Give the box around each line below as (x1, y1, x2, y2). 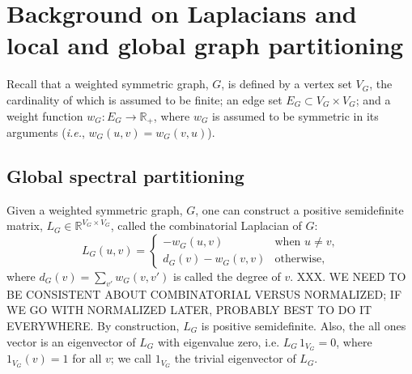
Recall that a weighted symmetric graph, (6, 75, 209, 92)
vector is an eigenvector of (6, 333, 136, 350)
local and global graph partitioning (6, 28, 404, 62)
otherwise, (274, 253, 325, 266)
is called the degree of (173, 267, 281, 284)
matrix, (6, 217, 43, 234)
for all (72, 350, 102, 367)
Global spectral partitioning (6, 163, 244, 188)
